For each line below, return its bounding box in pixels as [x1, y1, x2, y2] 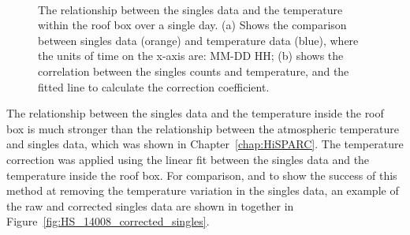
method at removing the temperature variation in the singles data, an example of [6, 182, 399, 199]
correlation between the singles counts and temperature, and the [38, 62, 349, 79]
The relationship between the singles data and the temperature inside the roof [6, 105, 384, 121]
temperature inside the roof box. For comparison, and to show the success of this [6, 166, 397, 183]
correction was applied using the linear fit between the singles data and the [6, 151, 370, 167]
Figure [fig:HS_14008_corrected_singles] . [6, 213, 210, 229]
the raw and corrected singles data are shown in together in [6, 197, 294, 214]
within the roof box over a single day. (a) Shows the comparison [38, 17, 347, 33]
